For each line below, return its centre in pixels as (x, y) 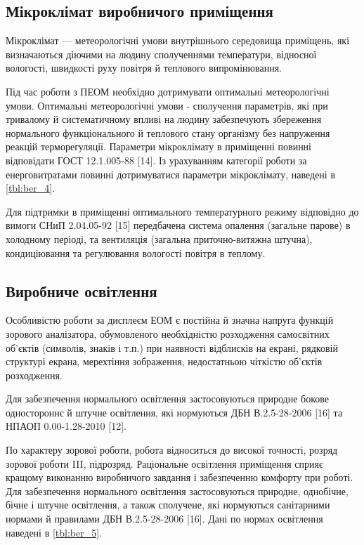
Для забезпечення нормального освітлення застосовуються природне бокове (168, 399)
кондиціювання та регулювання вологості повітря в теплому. (136, 252)
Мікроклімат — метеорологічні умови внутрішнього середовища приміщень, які (178, 40)
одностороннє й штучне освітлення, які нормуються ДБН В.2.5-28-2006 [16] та (174, 412)
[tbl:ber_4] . (31, 188)
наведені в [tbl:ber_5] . (54, 532)
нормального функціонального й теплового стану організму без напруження (168, 132)
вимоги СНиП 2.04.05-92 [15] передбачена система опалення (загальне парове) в (178, 225)
